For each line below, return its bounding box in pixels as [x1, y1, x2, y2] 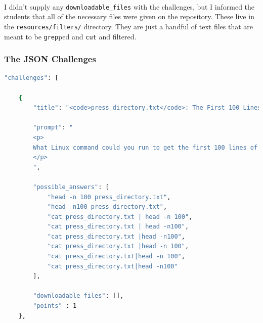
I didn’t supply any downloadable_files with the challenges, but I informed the [4, 1, 255, 12]
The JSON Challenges [4, 53, 96, 65]
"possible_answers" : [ [33, 183, 109, 191]
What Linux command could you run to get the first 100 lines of [33, 144, 258, 151]
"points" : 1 [33, 302, 77, 310]
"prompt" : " [33, 124, 73, 131]
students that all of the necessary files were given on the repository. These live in [4, 11, 254, 22]
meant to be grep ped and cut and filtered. [4, 31, 137, 41]
